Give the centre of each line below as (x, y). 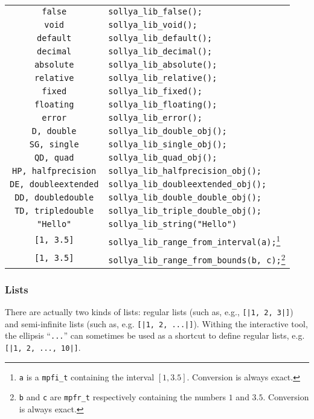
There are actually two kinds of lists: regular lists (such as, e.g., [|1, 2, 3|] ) (149, 311)
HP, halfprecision (54, 171)
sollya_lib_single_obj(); (168, 144)
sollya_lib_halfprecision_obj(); (185, 171)
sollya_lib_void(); (153, 25)
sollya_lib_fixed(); (155, 91)
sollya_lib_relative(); (163, 78)
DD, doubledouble (54, 197)
